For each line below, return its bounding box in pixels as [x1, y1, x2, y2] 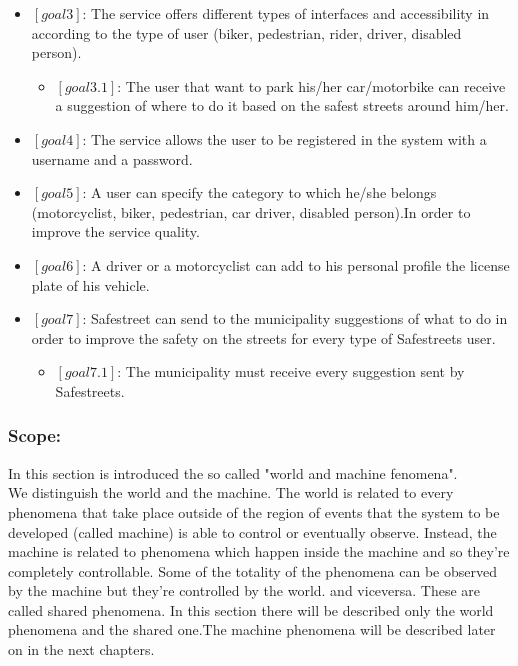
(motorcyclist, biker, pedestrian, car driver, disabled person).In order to [31, 201, 471, 222]
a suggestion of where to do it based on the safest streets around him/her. [55, 95, 509, 116]
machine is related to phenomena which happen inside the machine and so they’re [8, 541, 510, 562]
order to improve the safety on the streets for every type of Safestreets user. [31, 327, 496, 348]
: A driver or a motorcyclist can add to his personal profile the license [82, 254, 510, 275]
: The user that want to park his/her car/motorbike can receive [117, 75, 506, 96]
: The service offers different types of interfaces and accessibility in [82, 3, 490, 23]
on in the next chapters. [8, 639, 155, 660]
